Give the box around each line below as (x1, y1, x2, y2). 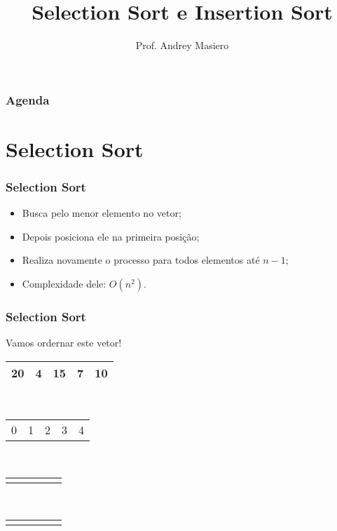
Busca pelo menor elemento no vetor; (22, 206, 181, 220)
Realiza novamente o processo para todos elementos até (22, 253, 260, 267)
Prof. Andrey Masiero (135, 38, 229, 53)
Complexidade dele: (22, 276, 106, 291)
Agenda (6, 90, 50, 108)
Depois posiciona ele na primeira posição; (22, 229, 200, 243)
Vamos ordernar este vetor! (6, 335, 122, 350)
